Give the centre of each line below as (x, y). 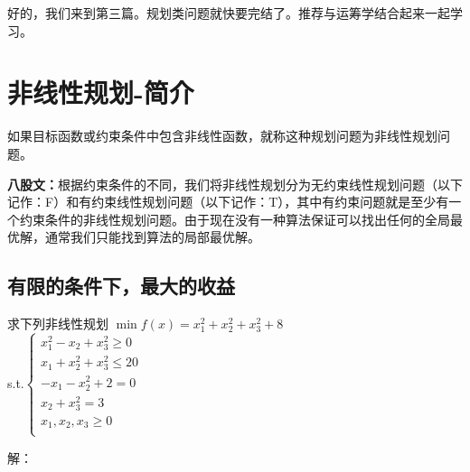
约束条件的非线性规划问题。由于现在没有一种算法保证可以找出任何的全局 (235, 219)
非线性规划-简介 (101, 93)
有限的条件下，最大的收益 (121, 286)
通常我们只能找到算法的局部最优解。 (152, 237)
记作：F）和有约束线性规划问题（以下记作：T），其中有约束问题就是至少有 (228, 202)
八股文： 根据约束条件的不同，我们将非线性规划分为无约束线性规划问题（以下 (235, 184)
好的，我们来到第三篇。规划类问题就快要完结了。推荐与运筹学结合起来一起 (229, 13)
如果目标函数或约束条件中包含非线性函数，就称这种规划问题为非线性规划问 (229, 136)
